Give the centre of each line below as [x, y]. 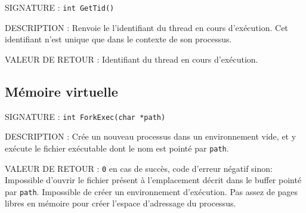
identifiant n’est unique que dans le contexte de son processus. [118, 39]
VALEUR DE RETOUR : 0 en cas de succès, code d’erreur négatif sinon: [139, 168]
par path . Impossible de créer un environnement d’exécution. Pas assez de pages [152, 191]
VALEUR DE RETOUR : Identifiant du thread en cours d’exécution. [132, 59]
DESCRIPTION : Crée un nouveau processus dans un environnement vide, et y [151, 136]
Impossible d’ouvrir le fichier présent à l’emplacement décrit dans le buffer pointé [153, 180]
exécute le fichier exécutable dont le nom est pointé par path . [117, 148]
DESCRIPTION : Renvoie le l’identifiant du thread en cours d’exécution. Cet [146, 27]
